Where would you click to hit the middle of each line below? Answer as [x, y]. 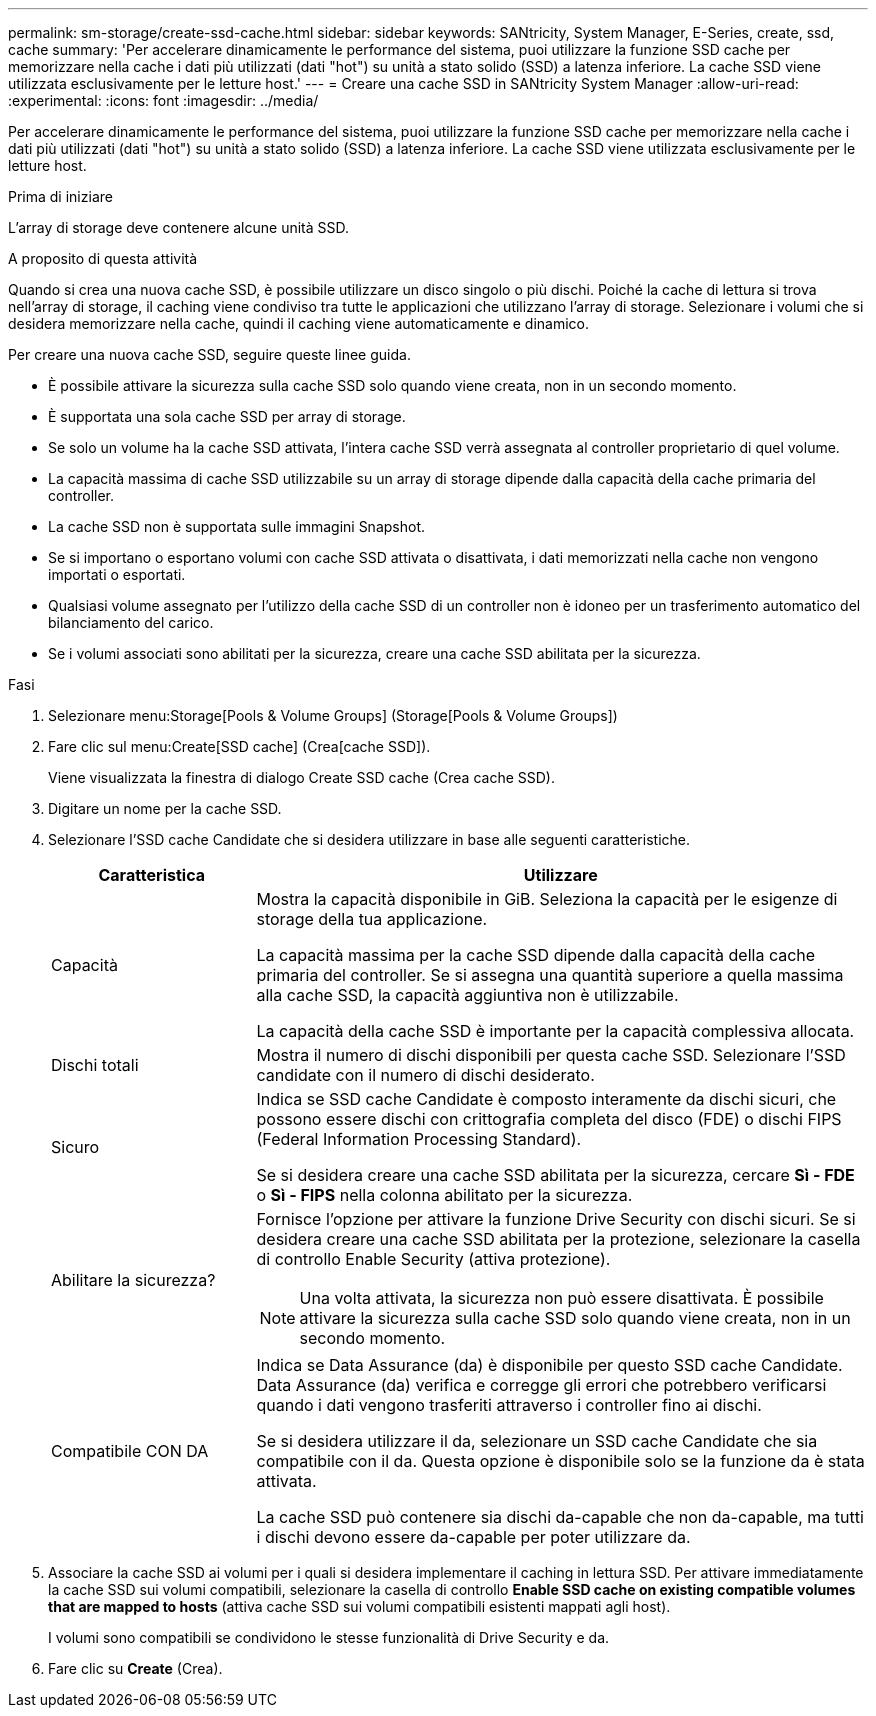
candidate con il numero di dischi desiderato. [425, 1075]
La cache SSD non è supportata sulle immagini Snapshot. [236, 526]
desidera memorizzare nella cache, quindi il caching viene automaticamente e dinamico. [299, 323]
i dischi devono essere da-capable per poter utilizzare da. [473, 1537]
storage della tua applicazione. [372, 919]
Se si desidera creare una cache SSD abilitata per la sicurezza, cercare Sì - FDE [555, 1175]
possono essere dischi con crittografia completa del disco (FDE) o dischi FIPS [549, 1119]
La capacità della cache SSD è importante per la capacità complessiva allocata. [555, 1031]
